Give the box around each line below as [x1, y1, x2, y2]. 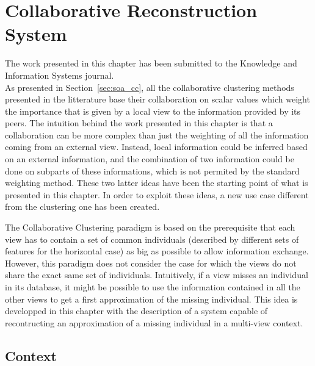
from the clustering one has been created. [5, 200, 160, 213]
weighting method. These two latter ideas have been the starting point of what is [5, 176, 308, 189]
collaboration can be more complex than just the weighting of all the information [5, 128, 309, 141]
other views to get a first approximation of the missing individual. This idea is [5, 292, 298, 305]
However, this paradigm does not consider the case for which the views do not [5, 256, 297, 269]
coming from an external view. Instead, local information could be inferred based [5, 140, 308, 153]
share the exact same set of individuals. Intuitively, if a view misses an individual [5, 268, 308, 281]
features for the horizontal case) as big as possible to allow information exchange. [5, 245, 309, 257]
